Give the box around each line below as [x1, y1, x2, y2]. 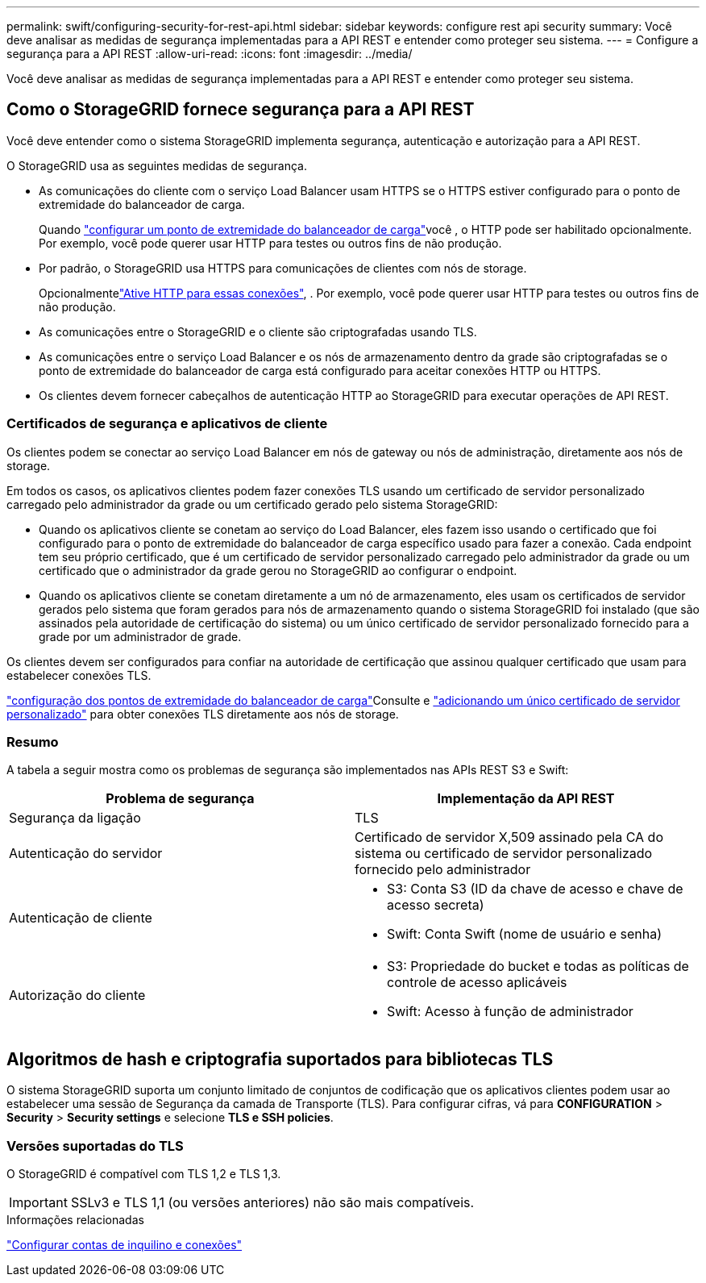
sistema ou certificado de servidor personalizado [355, 845, 653, 862]
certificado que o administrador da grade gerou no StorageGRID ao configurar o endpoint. [39, 563, 517, 577]
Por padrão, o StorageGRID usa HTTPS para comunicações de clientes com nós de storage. [39, 260, 527, 275]
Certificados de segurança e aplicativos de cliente [6, 415, 328, 432]
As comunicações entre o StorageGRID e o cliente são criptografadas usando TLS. [39, 324, 477, 339]
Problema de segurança [106, 790, 255, 807]
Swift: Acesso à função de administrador [387, 1003, 633, 1020]
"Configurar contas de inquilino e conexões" [6, 1237, 243, 1252]
